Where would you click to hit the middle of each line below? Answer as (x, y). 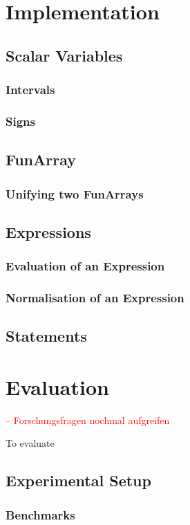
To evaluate (30, 443)
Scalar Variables (64, 55)
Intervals (30, 90)
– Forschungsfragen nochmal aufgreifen (88, 420)
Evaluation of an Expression (85, 266)
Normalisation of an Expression (95, 298)
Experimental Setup (78, 480)
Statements (46, 336)
